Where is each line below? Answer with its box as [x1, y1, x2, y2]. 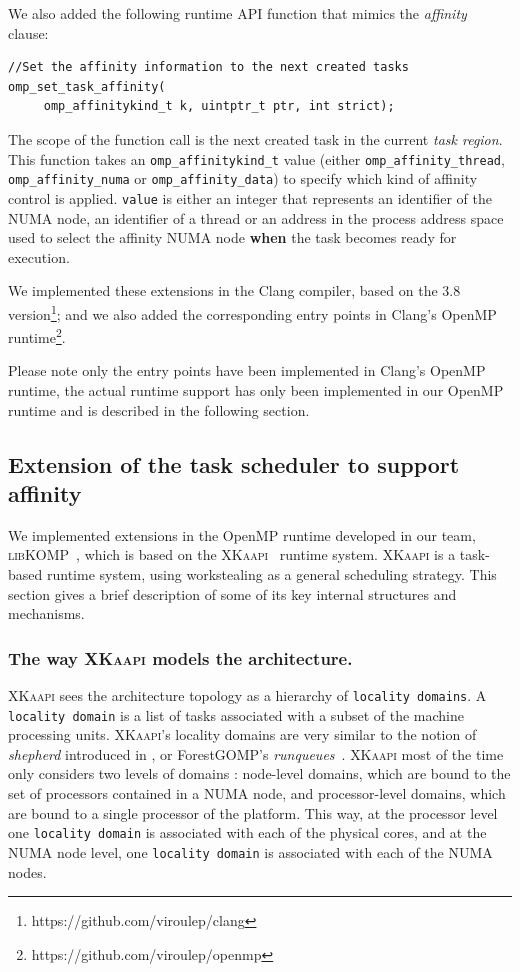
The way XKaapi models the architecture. [8, 645, 353, 670]
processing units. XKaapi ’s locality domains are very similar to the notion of [8, 724, 477, 745]
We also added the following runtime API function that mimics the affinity [8, 3, 467, 23]
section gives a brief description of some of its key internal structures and [8, 583, 457, 604]
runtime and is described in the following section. [8, 399, 310, 420]
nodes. [8, 861, 47, 882]
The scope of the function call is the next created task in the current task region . [8, 128, 503, 149]
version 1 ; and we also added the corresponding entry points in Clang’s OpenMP [8, 300, 497, 324]
